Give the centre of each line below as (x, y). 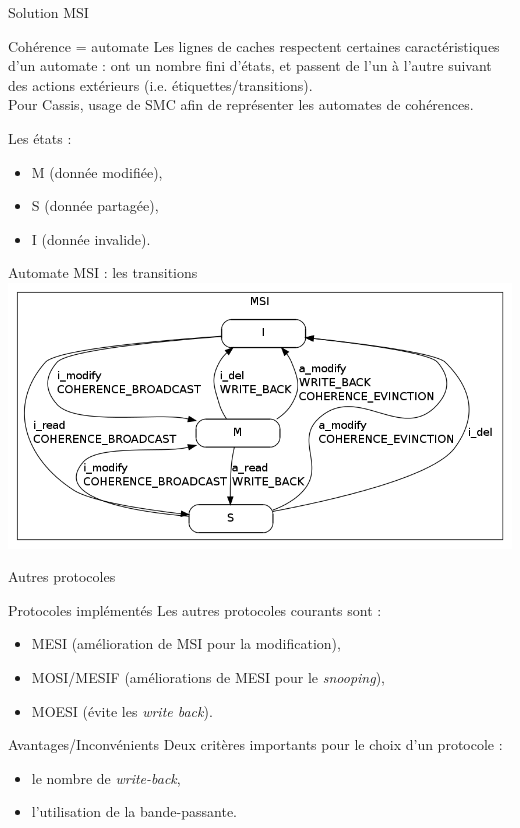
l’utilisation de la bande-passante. (134, 811)
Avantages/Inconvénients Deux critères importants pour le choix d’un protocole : (255, 744)
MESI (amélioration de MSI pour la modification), (186, 643)
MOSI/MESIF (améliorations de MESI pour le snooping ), (208, 677)
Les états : (40, 137)
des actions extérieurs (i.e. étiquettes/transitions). (160, 84)
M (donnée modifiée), (97, 171)
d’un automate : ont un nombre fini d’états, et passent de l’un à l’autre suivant (250, 65)
